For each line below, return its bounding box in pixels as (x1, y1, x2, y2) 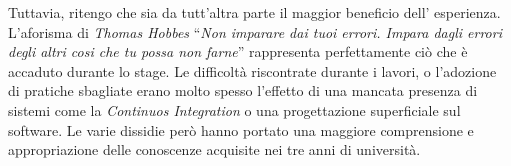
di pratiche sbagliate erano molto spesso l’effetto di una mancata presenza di (8, 80, 478, 101)
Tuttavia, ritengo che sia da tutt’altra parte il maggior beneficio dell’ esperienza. (8, 2, 501, 22)
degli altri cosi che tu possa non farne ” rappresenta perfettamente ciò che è (8, 41, 468, 62)
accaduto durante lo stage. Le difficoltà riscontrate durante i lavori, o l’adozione (8, 60, 497, 81)
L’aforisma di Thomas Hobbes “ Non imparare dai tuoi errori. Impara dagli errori (8, 21, 502, 42)
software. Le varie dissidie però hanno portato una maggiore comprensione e (8, 119, 474, 140)
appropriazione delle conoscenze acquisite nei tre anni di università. (8, 139, 421, 160)
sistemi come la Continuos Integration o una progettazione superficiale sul (8, 99, 461, 120)
